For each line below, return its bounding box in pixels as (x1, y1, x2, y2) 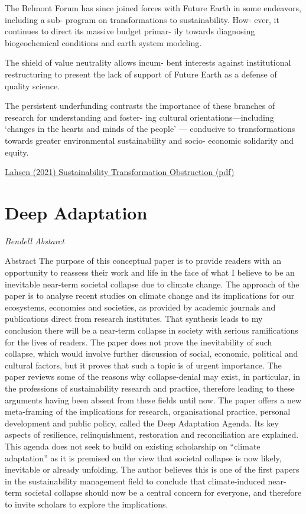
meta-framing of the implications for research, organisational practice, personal (5, 405, 291, 418)
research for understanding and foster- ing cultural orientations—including (5, 111, 274, 123)
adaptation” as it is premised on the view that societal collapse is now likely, (5, 451, 282, 464)
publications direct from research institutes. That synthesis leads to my (5, 312, 263, 325)
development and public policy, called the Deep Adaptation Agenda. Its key (5, 416, 279, 429)
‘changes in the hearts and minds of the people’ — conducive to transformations (5, 122, 295, 135)
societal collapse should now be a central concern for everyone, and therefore (24, 486, 302, 499)
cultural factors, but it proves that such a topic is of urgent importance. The (5, 358, 282, 371)
